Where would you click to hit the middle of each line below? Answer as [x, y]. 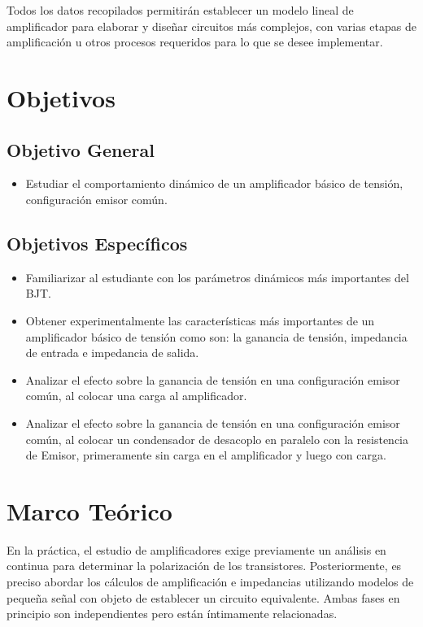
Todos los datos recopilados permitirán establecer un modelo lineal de [180, 10]
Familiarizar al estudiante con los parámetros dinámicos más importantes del [217, 277]
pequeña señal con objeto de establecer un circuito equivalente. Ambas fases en [203, 597]
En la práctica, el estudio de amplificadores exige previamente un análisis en [196, 549]
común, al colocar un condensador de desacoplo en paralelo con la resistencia [217, 439]
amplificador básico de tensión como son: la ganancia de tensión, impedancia [216, 336]
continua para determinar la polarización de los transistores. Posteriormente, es [204, 566]
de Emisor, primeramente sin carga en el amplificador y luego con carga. [206, 455]
